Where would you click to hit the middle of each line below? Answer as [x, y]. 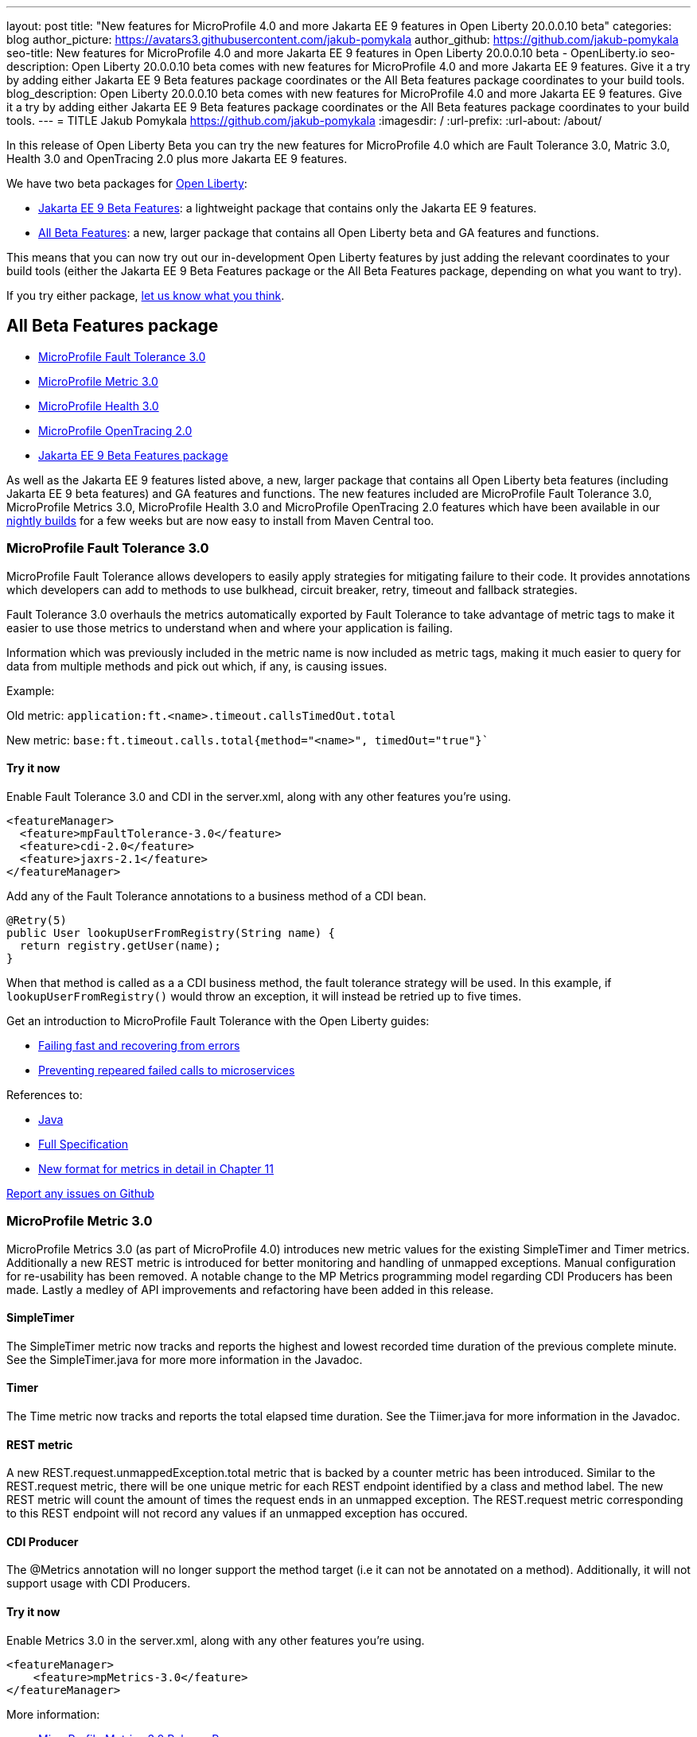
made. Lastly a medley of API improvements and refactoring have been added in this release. [250, 1289]
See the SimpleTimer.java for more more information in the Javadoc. [185, 1359]
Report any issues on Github [80, 1193]
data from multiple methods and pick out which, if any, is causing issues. [197, 666]
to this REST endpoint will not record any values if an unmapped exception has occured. [237, 1514]
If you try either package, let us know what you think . [146, 295]
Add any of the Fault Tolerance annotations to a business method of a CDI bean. [216, 896]
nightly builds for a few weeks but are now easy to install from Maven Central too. [220, 520]
